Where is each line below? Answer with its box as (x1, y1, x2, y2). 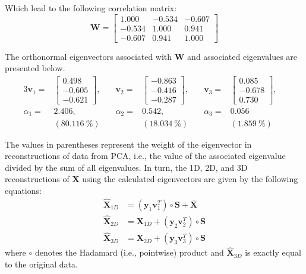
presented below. (5, 62, 65, 74)
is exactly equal (245, 246, 301, 259)
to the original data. (5, 258, 78, 270)
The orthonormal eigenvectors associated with (5, 50, 172, 62)
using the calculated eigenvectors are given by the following (82, 173, 298, 185)
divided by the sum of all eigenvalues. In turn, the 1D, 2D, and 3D (5, 161, 248, 173)
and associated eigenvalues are (187, 50, 298, 62)
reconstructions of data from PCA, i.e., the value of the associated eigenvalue (5, 149, 286, 162)
